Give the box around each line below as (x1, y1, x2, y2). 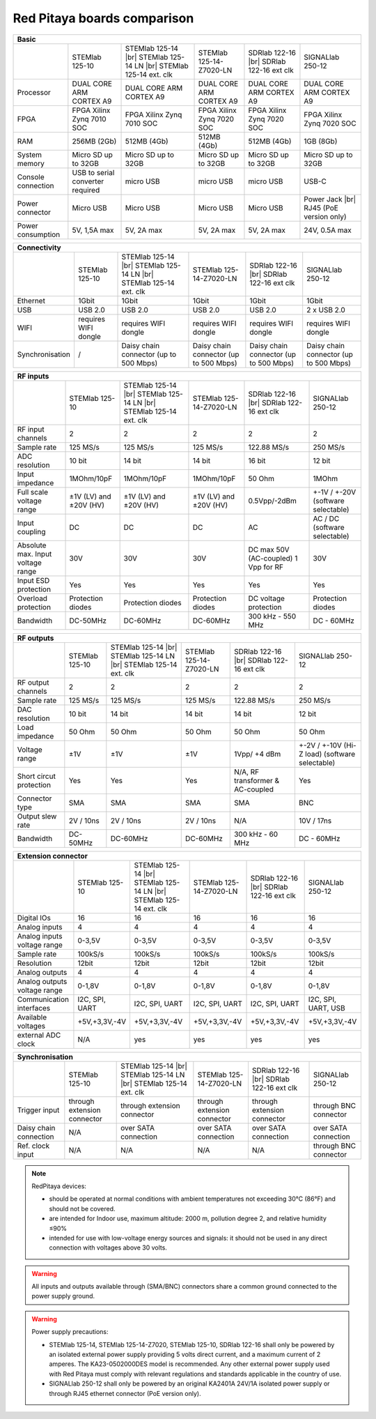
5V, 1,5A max (72, 225, 114, 235)
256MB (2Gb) (72, 136, 117, 146)
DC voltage (248, 593, 285, 603)
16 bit (248, 455, 266, 465)
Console (17, 172, 45, 181)
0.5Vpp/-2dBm (248, 496, 297, 506)
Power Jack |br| (304, 194, 357, 204)
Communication (17, 994, 70, 1004)
